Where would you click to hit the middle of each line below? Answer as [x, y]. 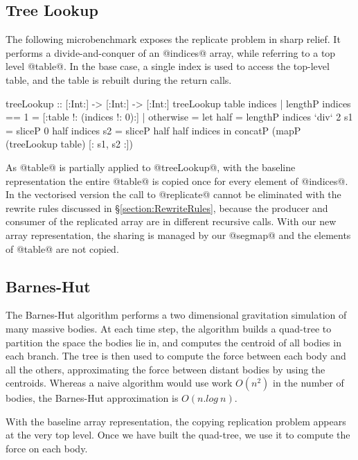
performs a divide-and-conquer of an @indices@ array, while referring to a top [171, 52]
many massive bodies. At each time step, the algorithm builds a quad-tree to [169, 328]
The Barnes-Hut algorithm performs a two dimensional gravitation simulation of [176, 315]
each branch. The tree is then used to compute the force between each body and [176, 356]
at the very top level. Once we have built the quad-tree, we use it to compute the [178, 435]
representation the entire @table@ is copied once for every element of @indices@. [177, 180]
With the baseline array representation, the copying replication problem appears [176, 421]
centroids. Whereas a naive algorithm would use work [119, 383]
